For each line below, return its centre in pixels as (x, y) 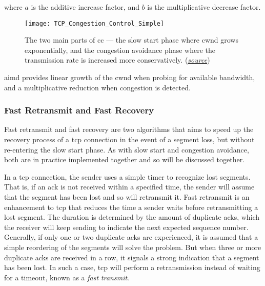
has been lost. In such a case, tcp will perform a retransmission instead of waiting (132, 267)
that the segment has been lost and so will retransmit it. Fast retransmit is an (127, 197)
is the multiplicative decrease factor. (204, 7)
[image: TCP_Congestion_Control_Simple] (95, 23)
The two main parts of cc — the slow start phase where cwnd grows (131, 40)
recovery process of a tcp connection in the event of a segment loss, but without (129, 139)
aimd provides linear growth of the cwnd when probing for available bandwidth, (130, 77)
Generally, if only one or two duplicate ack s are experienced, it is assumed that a (131, 237)
